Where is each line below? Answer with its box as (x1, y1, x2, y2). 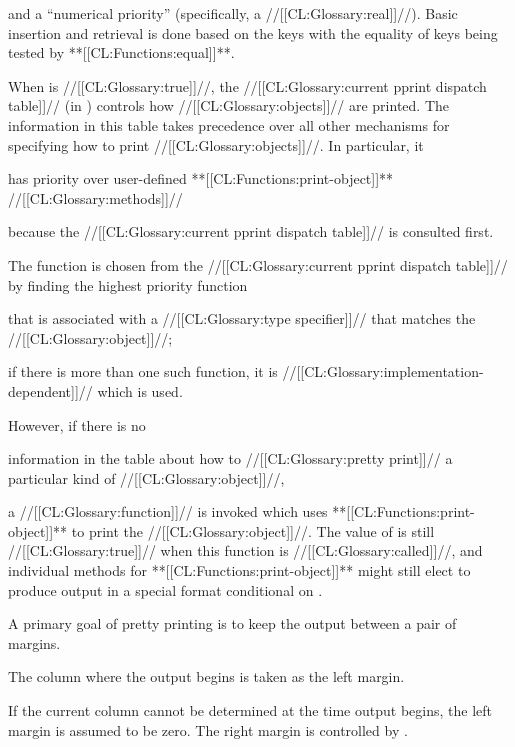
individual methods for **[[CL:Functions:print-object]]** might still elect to (8, 560, 471, 581)
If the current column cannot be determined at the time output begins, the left (8, 700, 492, 721)
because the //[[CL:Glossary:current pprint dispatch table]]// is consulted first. (8, 221, 494, 242)
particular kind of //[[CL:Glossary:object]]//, (8, 467, 285, 488)
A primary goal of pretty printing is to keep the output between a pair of (8, 613, 457, 634)
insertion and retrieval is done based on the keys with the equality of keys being (8, 22, 498, 43)
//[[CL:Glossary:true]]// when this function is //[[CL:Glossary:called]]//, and (8, 540, 483, 561)
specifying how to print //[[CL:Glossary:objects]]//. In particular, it (8, 134, 424, 155)
